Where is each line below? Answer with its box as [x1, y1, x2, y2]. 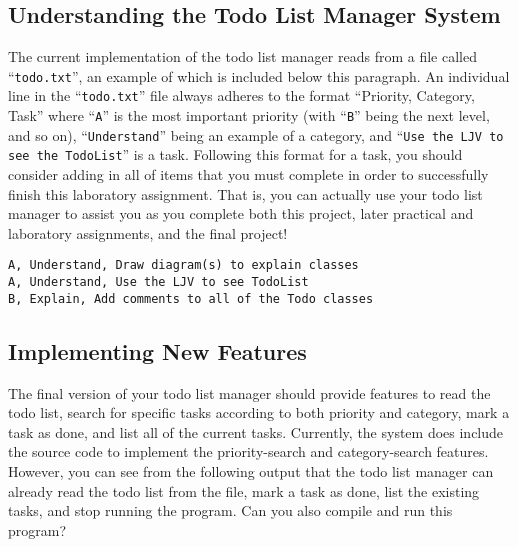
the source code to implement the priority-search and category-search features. [8, 441, 489, 462]
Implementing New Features [8, 335, 307, 366]
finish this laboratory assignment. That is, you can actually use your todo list [8, 183, 483, 204]
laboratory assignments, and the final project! [8, 222, 288, 243]
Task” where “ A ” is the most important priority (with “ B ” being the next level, [8, 105, 490, 126]
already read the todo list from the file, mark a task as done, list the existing [8, 480, 480, 501]
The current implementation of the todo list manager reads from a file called [8, 46, 477, 67]
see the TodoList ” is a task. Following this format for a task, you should [8, 144, 463, 165]
